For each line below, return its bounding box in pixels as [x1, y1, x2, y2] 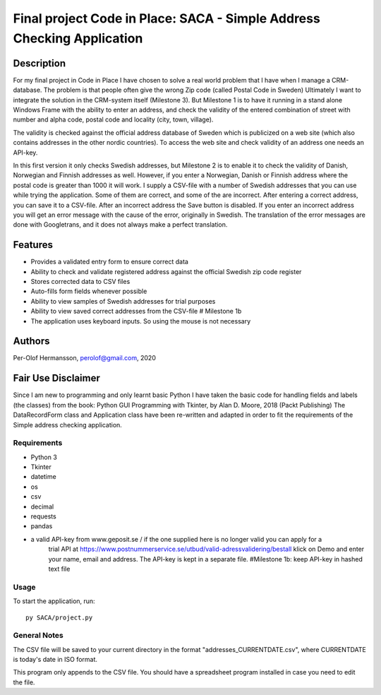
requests [30, 512, 56, 521]
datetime [30, 473, 56, 481]
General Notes [13, 631, 64, 641]
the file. [13, 678, 35, 687]
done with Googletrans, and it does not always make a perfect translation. [13, 220, 228, 229]
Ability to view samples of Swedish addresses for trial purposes [30, 297, 216, 305]
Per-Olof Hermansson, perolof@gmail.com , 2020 [13, 354, 157, 362]
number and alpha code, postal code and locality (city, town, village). [13, 115, 214, 124]
